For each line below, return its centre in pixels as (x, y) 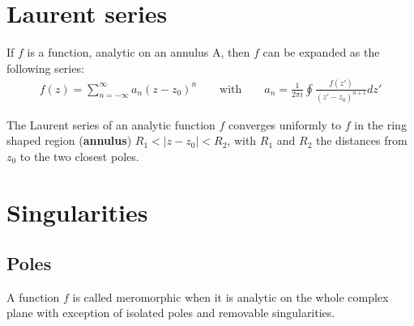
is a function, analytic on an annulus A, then (139, 52)
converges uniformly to (285, 124)
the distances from (362, 140)
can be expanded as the (321, 52)
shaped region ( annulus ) (69, 140)
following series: (45, 68)
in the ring (380, 124)
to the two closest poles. (79, 156)
